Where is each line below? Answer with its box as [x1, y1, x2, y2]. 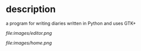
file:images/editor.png [6, 30, 53, 36]
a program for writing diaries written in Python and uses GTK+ [6, 20, 136, 26]
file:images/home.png [6, 39, 52, 46]
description [6, 4, 56, 15]
